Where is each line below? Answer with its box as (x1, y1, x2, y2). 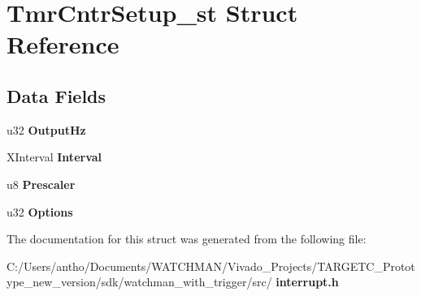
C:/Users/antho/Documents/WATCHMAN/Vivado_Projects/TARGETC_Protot (7, 257, 415, 274)
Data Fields (7, 83, 106, 108)
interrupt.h (276, 273, 339, 290)
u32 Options (7, 203, 73, 220)
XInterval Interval (7, 148, 102, 165)
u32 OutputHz (7, 121, 86, 138)
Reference (7, 28, 119, 61)
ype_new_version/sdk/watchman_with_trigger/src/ (7, 273, 272, 290)
